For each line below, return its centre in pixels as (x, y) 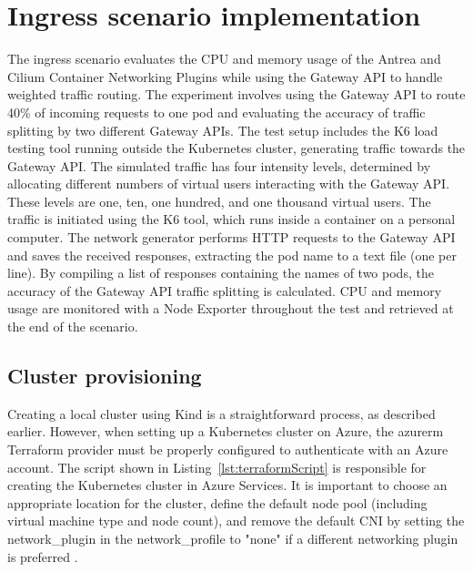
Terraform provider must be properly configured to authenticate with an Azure (228, 449)
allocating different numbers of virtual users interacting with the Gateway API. (229, 184)
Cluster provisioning (105, 376)
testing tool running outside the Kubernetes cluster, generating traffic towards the (236, 148)
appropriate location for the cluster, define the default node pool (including (217, 502)
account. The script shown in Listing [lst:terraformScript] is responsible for (217, 467)
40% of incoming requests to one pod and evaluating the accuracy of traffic (216, 112)
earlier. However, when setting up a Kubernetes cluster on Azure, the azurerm (226, 431)
